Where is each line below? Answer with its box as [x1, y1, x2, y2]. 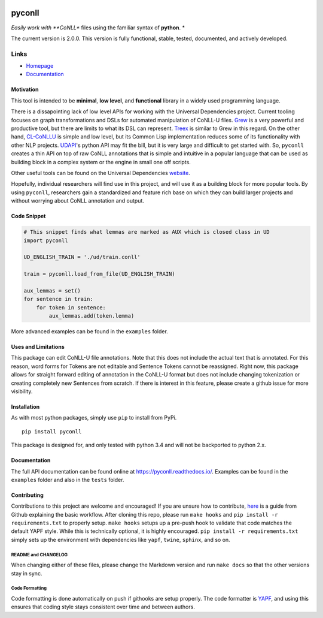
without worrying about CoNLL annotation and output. [11, 197, 145, 204]
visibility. [11, 387, 33, 395]
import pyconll [23, 237, 68, 244]
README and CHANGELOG [11, 551, 68, 557]
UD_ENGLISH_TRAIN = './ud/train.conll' [23, 254, 141, 261]
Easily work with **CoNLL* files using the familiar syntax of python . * [11, 24, 185, 31]
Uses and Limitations [11, 343, 65, 350]
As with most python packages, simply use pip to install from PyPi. [11, 414, 177, 421]
